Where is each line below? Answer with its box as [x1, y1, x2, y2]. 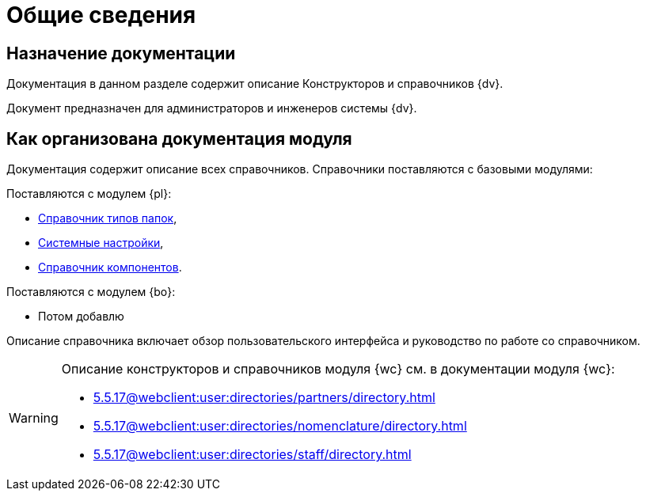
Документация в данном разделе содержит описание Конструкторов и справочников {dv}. [6, 77, 503, 91]
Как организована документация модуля [6, 128, 352, 149]
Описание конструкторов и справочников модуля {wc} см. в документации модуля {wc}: [61, 361, 615, 377]
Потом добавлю [38, 309, 124, 324]
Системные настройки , [38, 236, 164, 250]
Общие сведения [6, 2, 196, 28]
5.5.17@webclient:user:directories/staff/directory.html [93, 446, 412, 463]
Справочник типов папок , [38, 211, 177, 226]
